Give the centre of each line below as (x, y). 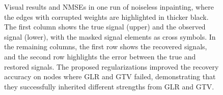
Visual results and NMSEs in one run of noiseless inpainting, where (109, 7)
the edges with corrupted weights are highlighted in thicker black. (106, 17)
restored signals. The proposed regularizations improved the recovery (111, 66)
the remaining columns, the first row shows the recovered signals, (106, 46)
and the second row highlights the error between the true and (100, 56)
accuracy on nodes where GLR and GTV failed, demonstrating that (110, 76)
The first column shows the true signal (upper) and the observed (105, 27)
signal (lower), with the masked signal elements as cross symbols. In (110, 36)
